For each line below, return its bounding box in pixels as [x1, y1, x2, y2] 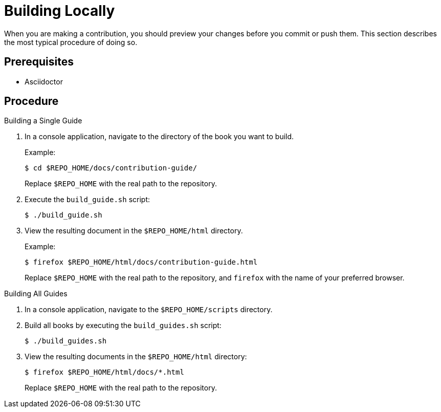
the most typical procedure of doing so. [4, 37, 138, 47]
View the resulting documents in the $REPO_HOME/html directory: [25, 352, 247, 361]
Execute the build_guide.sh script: [25, 195, 150, 204]
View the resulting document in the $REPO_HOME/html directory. [25, 226, 243, 235]
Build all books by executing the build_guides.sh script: [25, 321, 222, 330]
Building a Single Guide [4, 116, 82, 125]
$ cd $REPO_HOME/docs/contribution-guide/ [25, 164, 197, 172]
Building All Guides [4, 289, 68, 298]
